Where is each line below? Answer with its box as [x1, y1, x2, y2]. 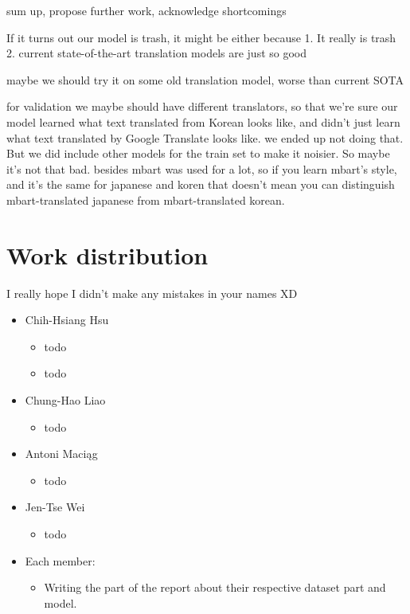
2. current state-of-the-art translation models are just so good [6, 45, 307, 61]
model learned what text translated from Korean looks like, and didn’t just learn [6, 113, 400, 130]
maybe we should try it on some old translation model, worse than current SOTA [6, 71, 404, 88]
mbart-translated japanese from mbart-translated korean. [6, 191, 285, 208]
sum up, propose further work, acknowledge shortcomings [6, 2, 287, 18]
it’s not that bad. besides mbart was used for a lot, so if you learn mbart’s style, [6, 160, 397, 177]
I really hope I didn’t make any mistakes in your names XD [6, 284, 298, 301]
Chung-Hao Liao [25, 392, 106, 409]
